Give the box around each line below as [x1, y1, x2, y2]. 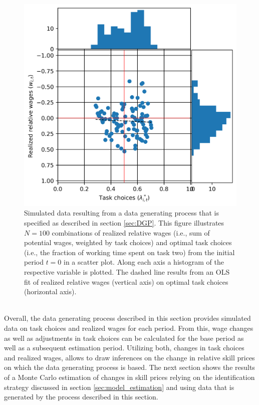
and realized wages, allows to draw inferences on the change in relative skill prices [4, 352, 255, 362]
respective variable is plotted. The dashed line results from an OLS [24, 267, 230, 277]
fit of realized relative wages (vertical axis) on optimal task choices [24, 276, 228, 287]
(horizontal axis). [24, 286, 77, 297]
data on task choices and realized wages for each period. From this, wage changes [4, 323, 253, 333]
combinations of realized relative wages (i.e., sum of [52, 227, 210, 238]
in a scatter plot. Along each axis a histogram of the [64, 257, 224, 267]
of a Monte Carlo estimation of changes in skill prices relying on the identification [4, 371, 255, 382]
